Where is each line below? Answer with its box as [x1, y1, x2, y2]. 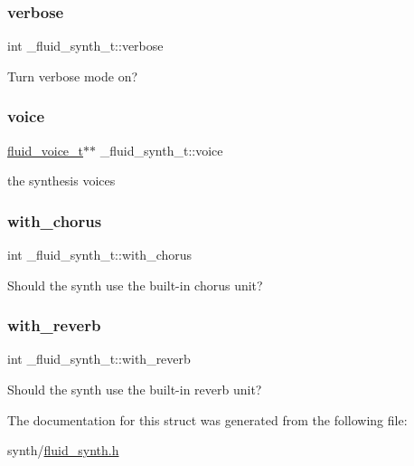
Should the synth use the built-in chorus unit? [7, 275, 263, 294]
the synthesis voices [7, 171, 116, 190]
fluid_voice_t [7, 140, 84, 159]
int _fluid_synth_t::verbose [7, 36, 164, 55]
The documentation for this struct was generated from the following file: [7, 410, 408, 429]
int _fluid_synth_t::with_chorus [7, 245, 193, 264]
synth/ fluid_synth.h [7, 441, 119, 460]
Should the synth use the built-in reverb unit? [7, 380, 262, 399]
